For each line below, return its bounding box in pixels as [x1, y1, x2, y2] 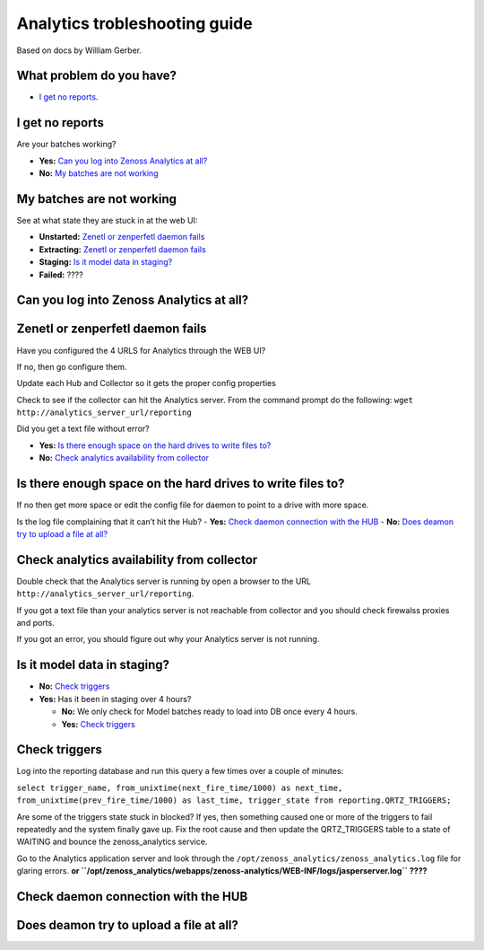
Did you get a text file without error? [16, 423, 150, 435]
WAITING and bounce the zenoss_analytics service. [16, 836, 208, 848]
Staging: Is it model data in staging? [39, 257, 173, 268]
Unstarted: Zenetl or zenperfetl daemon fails [39, 232, 205, 242]
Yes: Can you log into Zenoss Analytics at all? [39, 155, 208, 166]
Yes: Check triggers [61, 718, 136, 729]
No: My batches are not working [39, 168, 159, 179]
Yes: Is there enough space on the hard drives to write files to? [39, 440, 272, 451]
